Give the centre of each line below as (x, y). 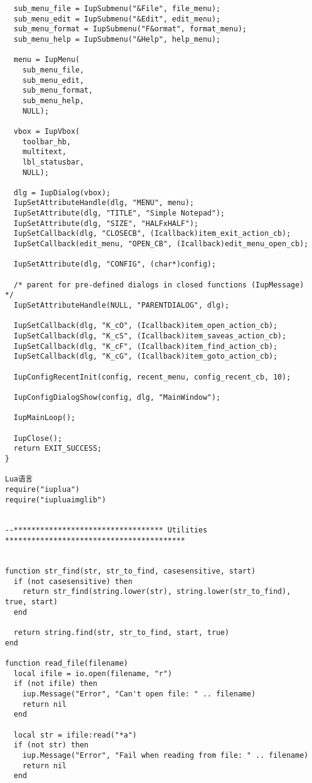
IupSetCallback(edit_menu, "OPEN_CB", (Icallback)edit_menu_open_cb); (161, 244)
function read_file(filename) (67, 663)
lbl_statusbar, (53, 162)
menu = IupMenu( (47, 60)
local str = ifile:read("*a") (75, 735)
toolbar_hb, (47, 142)
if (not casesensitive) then (73, 581)
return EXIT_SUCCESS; (58, 449)
